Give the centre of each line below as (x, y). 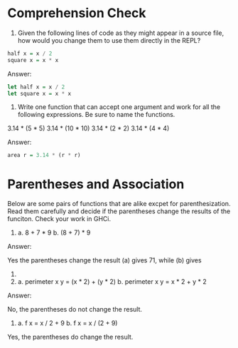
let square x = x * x (39, 93)
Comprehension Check (77, 13)
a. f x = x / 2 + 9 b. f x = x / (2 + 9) (67, 323)
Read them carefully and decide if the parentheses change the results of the (119, 211)
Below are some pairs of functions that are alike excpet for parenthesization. (119, 204)
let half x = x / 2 (36, 87)
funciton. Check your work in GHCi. (59, 219)
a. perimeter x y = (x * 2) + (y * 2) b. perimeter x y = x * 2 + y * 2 (112, 282)
